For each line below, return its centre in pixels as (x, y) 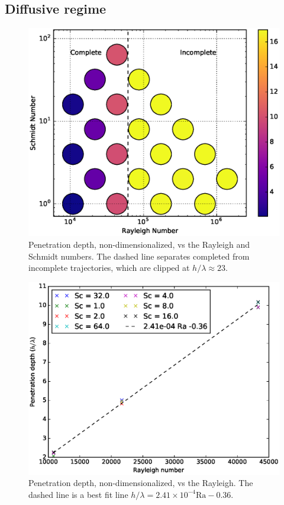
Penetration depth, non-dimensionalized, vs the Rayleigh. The (141, 483)
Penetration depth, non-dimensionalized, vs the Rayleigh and (139, 244)
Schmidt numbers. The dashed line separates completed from (139, 256)
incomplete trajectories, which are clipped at (109, 268)
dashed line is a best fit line (78, 494)
